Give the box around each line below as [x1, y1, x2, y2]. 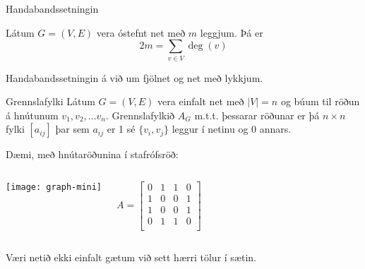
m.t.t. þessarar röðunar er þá [194, 107, 320, 122]
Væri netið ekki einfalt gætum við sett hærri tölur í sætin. [6, 250, 256, 265]
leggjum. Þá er [200, 25, 263, 40]
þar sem [55, 121, 90, 136]
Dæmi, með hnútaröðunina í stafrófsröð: [6, 147, 179, 162]
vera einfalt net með [157, 94, 244, 109]
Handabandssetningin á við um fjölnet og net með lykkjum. [6, 70, 263, 85]
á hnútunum [6, 107, 59, 122]
